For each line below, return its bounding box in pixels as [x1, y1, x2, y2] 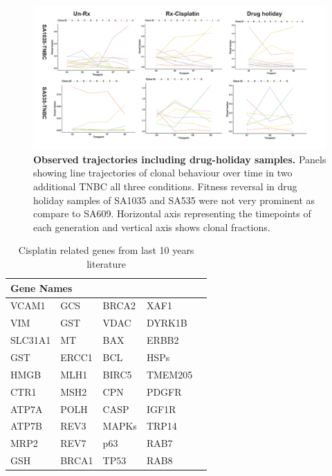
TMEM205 [146, 367, 193, 381]
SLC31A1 [10, 333, 51, 347]
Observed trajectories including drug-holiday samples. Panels [33, 152, 326, 166]
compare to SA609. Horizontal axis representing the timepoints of [33, 206, 311, 221]
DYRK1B [146, 315, 187, 330]
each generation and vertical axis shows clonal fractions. [33, 219, 270, 234]
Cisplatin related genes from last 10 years [18, 243, 194, 257]
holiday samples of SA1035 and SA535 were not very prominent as [33, 192, 315, 207]
